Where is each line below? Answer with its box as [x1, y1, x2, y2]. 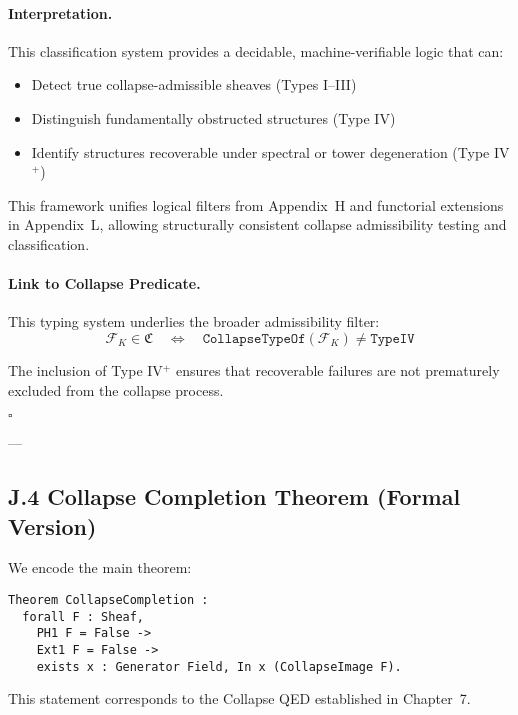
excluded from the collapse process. [8, 379, 224, 400]
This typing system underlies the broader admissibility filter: [8, 311, 380, 332]
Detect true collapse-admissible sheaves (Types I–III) [31, 74, 357, 95]
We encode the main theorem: [8, 557, 192, 578]
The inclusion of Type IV [8, 359, 163, 380]
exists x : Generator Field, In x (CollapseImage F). [36, 659, 402, 674]
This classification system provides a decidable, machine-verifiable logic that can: [8, 40, 504, 61]
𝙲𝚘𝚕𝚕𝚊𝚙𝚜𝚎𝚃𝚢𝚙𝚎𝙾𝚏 [202, 331, 306, 346]
